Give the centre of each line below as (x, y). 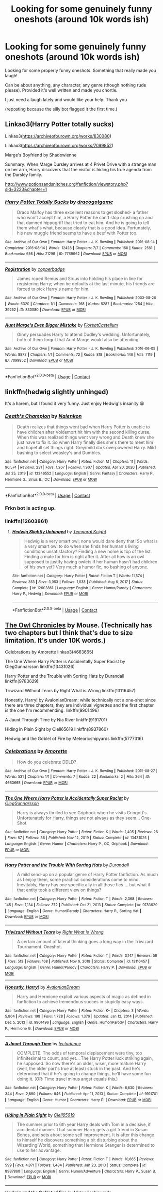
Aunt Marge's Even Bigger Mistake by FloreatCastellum (62, 325)
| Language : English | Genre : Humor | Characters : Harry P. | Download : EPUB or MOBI (78, 1100)
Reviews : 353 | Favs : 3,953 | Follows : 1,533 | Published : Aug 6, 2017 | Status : (78, 582)
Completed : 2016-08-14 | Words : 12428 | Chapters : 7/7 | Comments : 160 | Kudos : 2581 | (80, 248)
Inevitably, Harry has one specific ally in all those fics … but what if (84, 885)
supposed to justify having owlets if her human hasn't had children (91, 562)
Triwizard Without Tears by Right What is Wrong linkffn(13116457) (70, 691)
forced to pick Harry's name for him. (53, 289)
